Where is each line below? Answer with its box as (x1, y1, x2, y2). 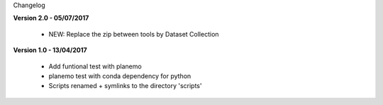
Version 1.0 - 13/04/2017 (13, 46, 88, 54)
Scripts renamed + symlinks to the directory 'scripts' (48, 82, 202, 90)
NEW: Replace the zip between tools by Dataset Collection (48, 30, 219, 38)
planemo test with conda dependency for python (48, 71, 191, 80)
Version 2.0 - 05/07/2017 (13, 14, 89, 23)
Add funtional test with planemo (48, 62, 142, 70)
